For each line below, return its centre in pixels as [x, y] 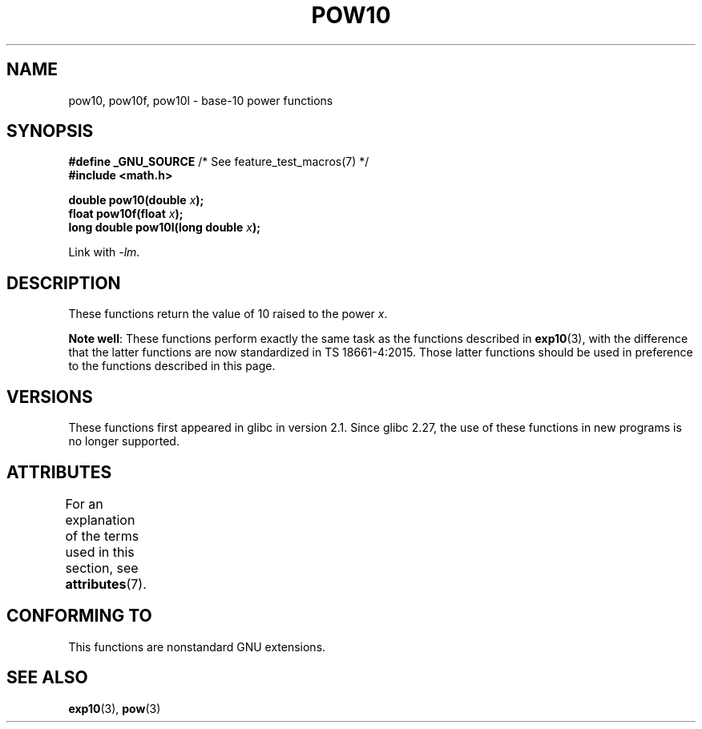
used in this [100, 552]
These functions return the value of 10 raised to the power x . [228, 314]
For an [84, 503]
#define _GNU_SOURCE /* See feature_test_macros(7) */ [219, 162]
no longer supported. [124, 441]
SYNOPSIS [50, 131]
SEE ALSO [47, 678]
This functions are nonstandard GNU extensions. [197, 646]
